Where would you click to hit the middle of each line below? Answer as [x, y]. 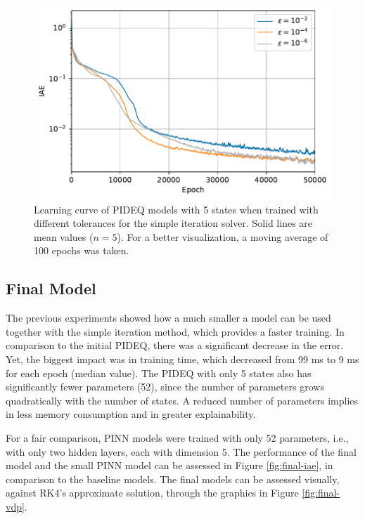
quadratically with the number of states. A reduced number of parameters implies [182, 400]
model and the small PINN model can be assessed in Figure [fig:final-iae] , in [169, 465]
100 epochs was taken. [82, 250]
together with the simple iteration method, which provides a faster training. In [175, 331]
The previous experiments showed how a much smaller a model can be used [168, 318]
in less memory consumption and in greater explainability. [131, 414]
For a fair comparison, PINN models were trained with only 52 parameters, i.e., [177, 437]
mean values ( [64, 236]
